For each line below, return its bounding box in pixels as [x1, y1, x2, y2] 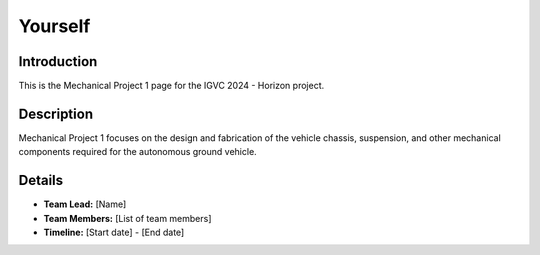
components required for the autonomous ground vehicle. [18, 146, 257, 158]
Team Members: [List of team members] [43, 212, 212, 224]
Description [18, 105, 94, 122]
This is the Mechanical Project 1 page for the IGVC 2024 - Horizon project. [18, 80, 325, 92]
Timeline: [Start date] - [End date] [43, 226, 185, 239]
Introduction [18, 53, 98, 70]
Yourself [18, 15, 91, 37]
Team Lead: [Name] [43, 198, 127, 210]
